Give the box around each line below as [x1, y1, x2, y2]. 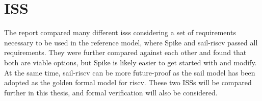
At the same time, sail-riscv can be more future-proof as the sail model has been [4, 67, 255, 78]
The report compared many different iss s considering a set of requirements [4, 27, 236, 38]
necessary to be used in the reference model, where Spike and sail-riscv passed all [4, 37, 258, 47]
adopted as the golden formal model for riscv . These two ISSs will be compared [4, 77, 252, 88]
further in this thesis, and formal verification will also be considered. [4, 87, 218, 97]
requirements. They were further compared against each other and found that [4, 47, 247, 58]
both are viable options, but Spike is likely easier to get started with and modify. [4, 57, 257, 67]
